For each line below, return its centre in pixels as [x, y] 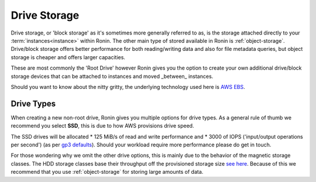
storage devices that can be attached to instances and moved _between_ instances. [112, 76]
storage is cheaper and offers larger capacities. [68, 57]
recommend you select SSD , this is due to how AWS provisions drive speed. [102, 126]
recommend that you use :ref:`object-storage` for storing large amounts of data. [107, 172]
